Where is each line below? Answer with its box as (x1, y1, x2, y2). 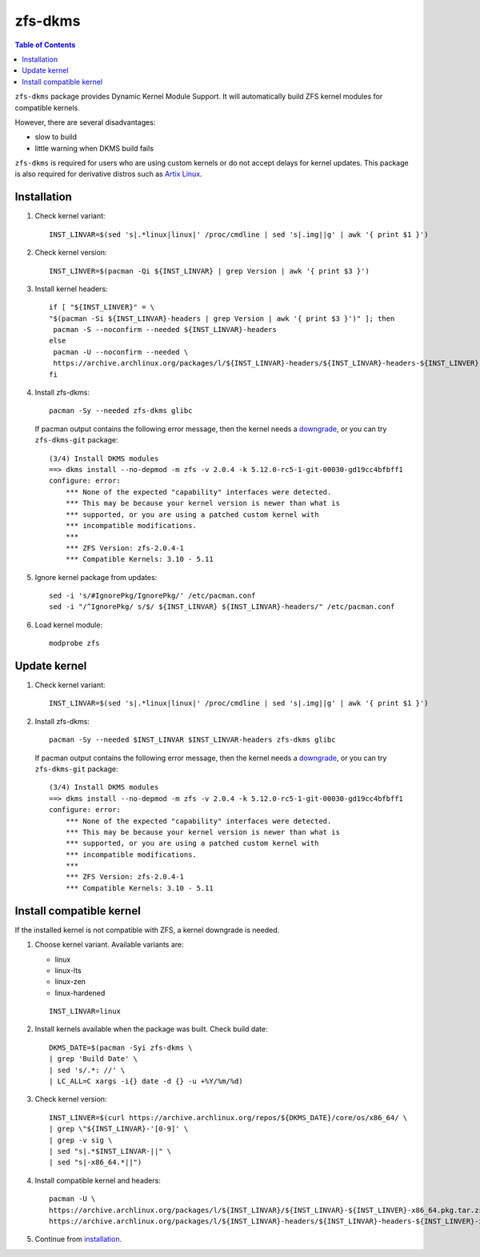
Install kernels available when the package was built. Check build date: (34, 1024, 268, 1034)
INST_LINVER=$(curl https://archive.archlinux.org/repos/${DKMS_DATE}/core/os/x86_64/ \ (49, 1113, 408, 1122)
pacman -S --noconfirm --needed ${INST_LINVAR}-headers (53, 325, 278, 334)
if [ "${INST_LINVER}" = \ (49, 302, 155, 312)
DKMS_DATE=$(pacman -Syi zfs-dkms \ (49, 1043, 193, 1052)
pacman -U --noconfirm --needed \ (53, 347, 189, 356)
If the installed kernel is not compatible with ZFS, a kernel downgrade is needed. (14, 925, 280, 935)
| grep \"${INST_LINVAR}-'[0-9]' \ (49, 1124, 189, 1134)
